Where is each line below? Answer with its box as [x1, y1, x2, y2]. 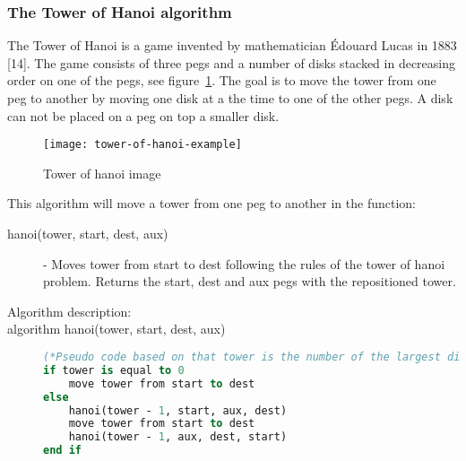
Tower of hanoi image [43, 163, 161, 182]
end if [43, 444, 82, 457]
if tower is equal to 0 [43, 363, 185, 377]
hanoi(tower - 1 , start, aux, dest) [68, 404, 288, 417]
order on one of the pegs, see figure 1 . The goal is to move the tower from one [7, 71, 436, 90]
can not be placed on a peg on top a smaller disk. [7, 106, 280, 125]
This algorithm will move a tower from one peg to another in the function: [7, 194, 417, 213]
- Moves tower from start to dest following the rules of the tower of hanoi [43, 254, 445, 273]
